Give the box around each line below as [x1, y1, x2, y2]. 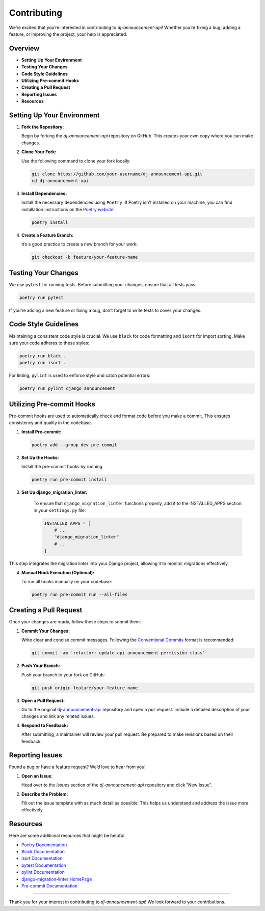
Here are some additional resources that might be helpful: [9, 832, 126, 839]
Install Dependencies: [21, 190, 67, 196]
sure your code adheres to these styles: [9, 340, 90, 346]
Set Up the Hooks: [21, 455, 59, 460]
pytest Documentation [21, 862, 66, 868]
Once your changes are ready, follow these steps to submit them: [9, 619, 141, 625]
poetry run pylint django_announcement [19, 386, 115, 391]
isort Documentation [21, 856, 63, 861]
